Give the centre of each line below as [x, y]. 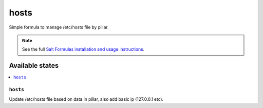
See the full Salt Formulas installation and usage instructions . [83, 49]
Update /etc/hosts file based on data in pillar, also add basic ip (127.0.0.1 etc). [86, 99]
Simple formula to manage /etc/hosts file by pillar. [59, 27]
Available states [34, 66]
